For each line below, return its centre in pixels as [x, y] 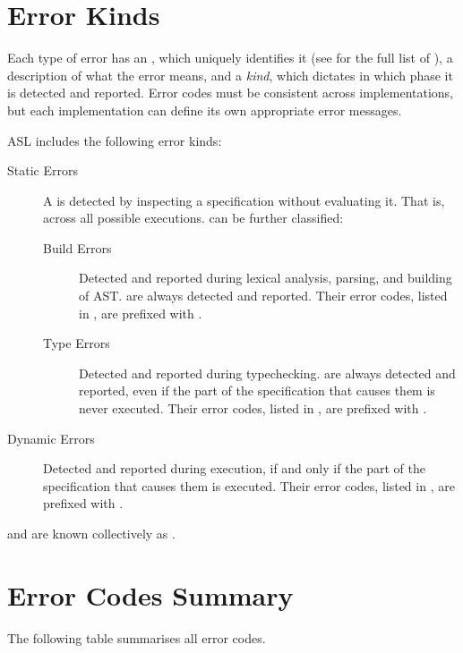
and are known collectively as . [91, 533]
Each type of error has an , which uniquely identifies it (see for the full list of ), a [230, 58]
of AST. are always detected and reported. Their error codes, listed [263, 296]
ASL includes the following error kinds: [115, 140]
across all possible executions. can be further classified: [193, 218]
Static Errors [43, 170]
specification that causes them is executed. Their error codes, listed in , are [249, 485]
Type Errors [77, 343]
